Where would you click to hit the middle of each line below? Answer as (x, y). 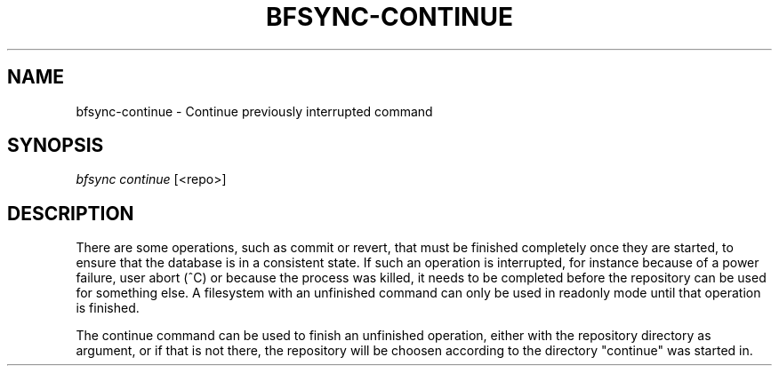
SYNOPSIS (56, 146)
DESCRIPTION (71, 213)
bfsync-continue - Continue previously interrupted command (254, 111)
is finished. (108, 308)
